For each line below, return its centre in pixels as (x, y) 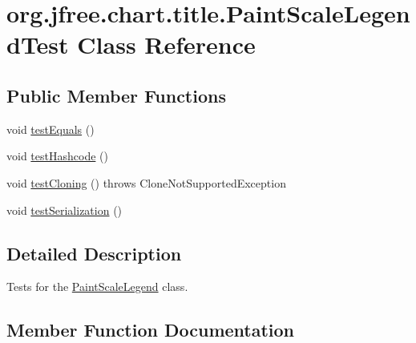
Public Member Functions (116, 95)
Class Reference (166, 44)
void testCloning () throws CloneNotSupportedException (146, 182)
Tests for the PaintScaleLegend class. (97, 287)
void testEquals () (50, 129)
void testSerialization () (65, 210)
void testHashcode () (57, 156)
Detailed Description (94, 253)
